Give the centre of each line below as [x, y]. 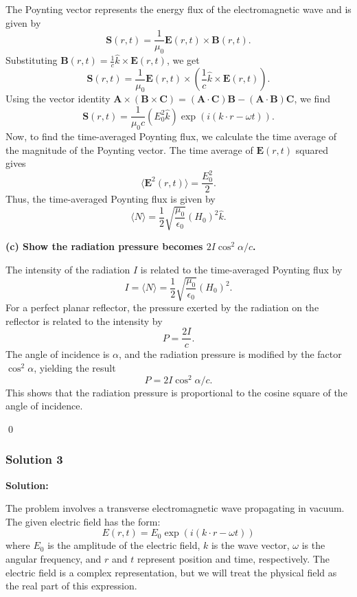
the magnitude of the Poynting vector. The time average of [129, 149]
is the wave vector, [250, 545]
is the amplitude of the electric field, [124, 545]
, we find [312, 99]
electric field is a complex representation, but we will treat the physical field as [171, 572]
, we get [183, 60]
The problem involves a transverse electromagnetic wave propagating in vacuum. [175, 508]
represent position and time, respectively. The [233, 559]
